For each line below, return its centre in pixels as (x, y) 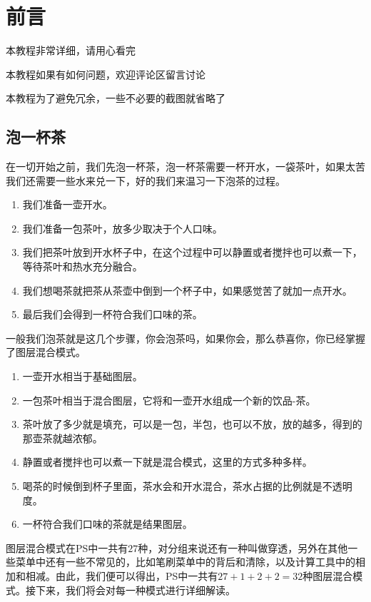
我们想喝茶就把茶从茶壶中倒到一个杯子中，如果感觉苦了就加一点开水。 (187, 290)
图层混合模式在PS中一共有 (67, 547)
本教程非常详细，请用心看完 (71, 50)
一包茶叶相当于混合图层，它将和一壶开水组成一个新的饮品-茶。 (169, 400)
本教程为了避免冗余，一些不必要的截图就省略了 (116, 98)
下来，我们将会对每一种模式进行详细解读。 (135, 590)
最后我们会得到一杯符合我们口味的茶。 (112, 314)
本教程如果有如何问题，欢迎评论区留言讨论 (106, 74)
